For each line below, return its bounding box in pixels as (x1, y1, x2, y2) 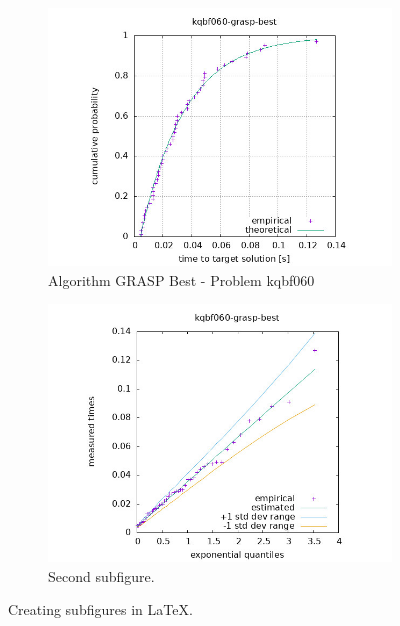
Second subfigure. (48, 565, 155, 586)
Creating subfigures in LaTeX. (8, 599, 193, 620)
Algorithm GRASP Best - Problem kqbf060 (48, 269, 315, 290)
